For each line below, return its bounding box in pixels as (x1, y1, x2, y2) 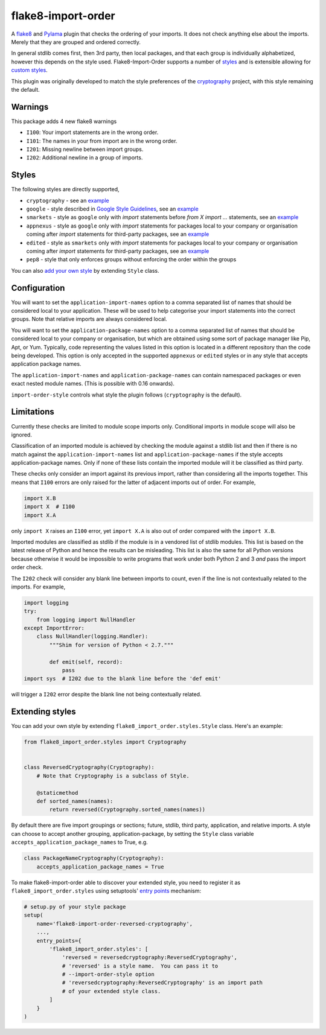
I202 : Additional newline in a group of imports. (26, 154, 143, 161)
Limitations (11, 407, 54, 417)
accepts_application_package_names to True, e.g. (11, 839, 148, 846)
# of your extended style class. (62, 987, 161, 995)
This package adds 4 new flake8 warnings (11, 118, 117, 125)
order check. (11, 564, 43, 571)
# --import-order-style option (62, 971, 155, 978)
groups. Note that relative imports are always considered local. (11, 316, 167, 323)
